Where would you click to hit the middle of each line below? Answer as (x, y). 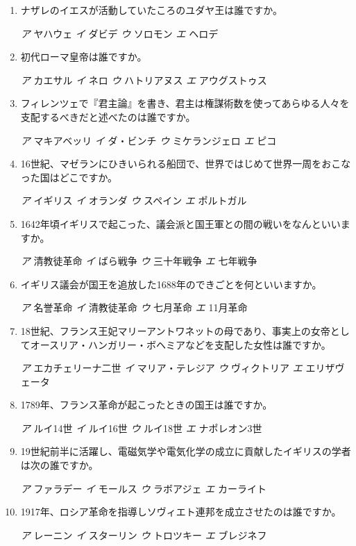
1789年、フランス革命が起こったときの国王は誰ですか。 (146, 405)
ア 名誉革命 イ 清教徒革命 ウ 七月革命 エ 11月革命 (134, 307)
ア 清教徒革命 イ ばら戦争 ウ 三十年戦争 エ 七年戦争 (139, 261)
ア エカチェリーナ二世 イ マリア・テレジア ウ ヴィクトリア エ (161, 368)
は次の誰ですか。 (59, 465)
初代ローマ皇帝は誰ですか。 (84, 57)
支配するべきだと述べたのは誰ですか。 (108, 116)
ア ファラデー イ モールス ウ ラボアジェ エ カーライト (143, 488)
